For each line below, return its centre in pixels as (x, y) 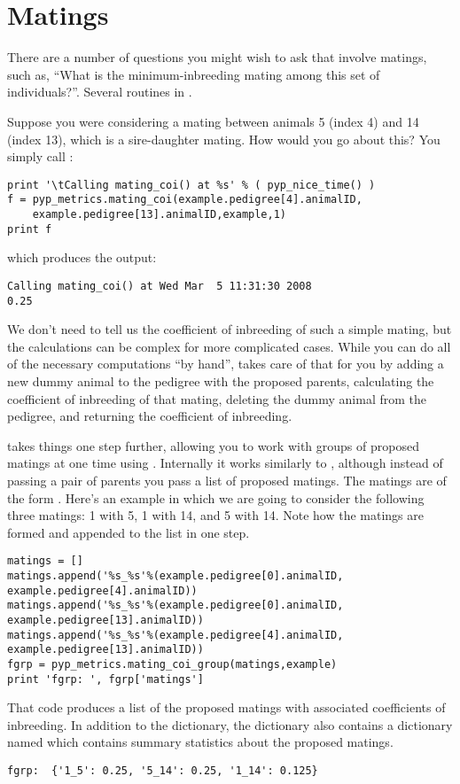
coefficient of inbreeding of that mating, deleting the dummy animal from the (217, 398)
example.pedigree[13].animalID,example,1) (159, 214)
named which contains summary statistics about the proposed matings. (200, 742)
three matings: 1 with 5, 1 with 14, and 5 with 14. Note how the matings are (215, 515)
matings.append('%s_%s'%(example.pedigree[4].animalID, (175, 635)
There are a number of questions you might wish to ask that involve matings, (217, 57)
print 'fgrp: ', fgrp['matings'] (105, 679)
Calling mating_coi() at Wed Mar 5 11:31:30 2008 (160, 286)
